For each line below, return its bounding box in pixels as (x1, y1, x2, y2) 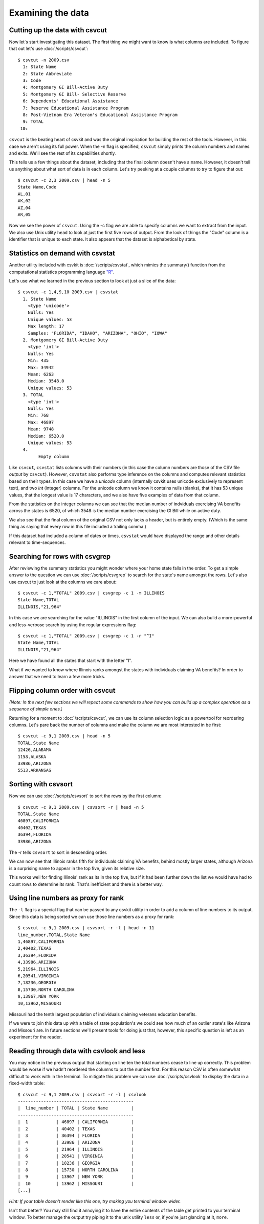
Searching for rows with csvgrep (9, 552, 111, 561)
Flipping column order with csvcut (9, 686, 116, 695)
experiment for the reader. (9, 1034, 62, 1040)
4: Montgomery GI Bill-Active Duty (22, 85, 109, 90)
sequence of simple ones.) (9, 706, 63, 712)
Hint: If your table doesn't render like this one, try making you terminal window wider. (9, 1199, 181, 1204)
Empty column (38, 453, 69, 459)
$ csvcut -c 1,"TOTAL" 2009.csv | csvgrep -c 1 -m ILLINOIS (18, 590, 165, 596)
